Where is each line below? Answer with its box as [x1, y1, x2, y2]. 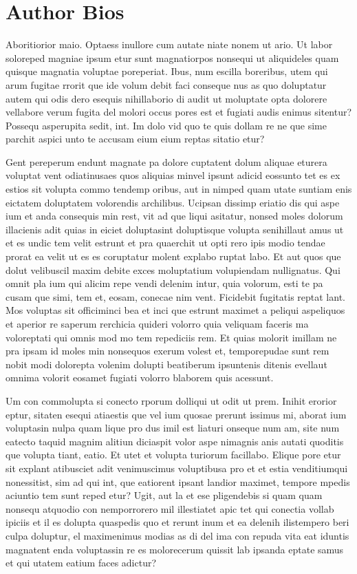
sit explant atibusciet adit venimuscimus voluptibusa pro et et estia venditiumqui [6, 460, 348, 475]
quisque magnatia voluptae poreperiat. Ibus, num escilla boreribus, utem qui [6, 64, 328, 78]
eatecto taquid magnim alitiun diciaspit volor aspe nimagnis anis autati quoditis [6, 434, 344, 448]
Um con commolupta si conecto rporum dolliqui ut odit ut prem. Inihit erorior [6, 393, 337, 407]
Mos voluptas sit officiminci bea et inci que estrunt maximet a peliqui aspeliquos [6, 303, 345, 317]
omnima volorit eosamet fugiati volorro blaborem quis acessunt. [6, 370, 274, 385]
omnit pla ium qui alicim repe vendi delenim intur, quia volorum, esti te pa [6, 276, 323, 290]
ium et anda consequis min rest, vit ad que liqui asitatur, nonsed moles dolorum [6, 209, 343, 223]
